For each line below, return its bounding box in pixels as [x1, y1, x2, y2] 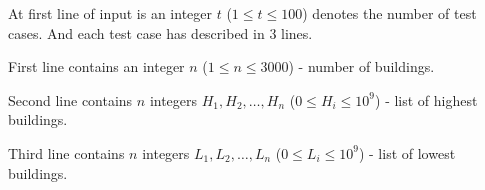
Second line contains [8, 89, 133, 110]
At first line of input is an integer [8, 3, 213, 23]
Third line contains [8, 142, 125, 163]
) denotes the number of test [302, 3, 477, 23]
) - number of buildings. [288, 56, 435, 77]
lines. [281, 22, 313, 43]
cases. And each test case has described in [8, 22, 265, 43]
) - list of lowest [358, 142, 456, 163]
